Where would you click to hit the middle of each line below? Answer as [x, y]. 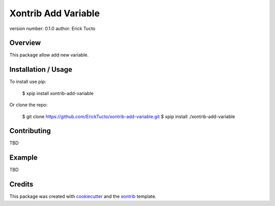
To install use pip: [28, 82]
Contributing [30, 131]
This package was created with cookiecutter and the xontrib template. [83, 196]
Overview [25, 43]
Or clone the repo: [29, 105]
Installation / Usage [41, 69]
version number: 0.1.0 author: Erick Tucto [52, 28]
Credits [21, 184]
